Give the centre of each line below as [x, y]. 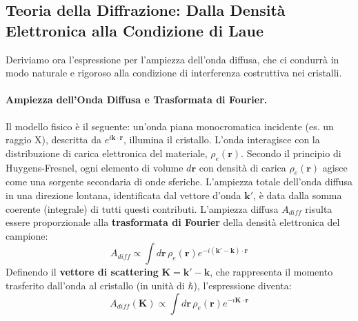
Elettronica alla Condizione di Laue [135, 30]
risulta [319, 208]
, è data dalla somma [298, 195]
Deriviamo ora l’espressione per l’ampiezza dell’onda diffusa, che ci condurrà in [172, 59]
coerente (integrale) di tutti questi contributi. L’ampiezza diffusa [142, 208]
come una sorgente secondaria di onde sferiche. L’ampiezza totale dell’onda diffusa [179, 182]
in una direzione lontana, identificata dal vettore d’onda [123, 195]
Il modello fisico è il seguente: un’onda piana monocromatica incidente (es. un [170, 126]
